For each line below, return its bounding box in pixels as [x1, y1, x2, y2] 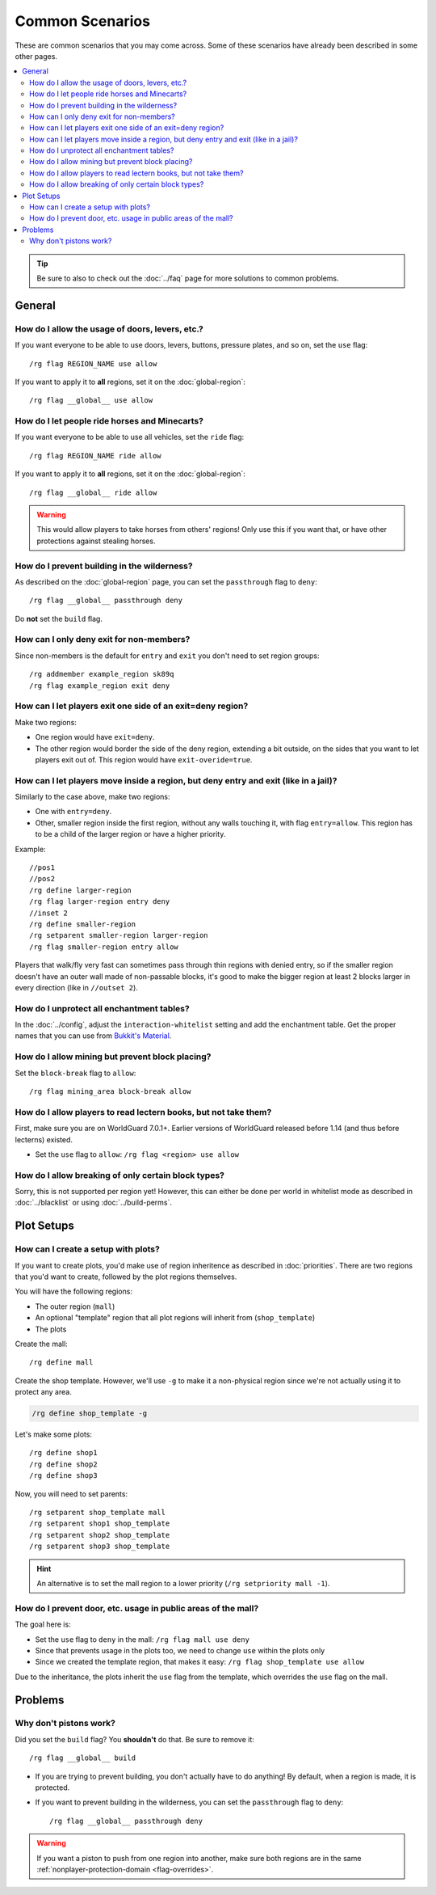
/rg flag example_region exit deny [29, 681, 170, 690]
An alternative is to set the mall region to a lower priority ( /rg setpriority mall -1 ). [36, 1579, 330, 1588]
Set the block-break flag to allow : [15, 1068, 136, 1078]
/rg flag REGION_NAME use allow [29, 359, 157, 368]
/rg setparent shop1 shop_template [29, 1519, 170, 1528]
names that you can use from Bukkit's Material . [15, 1031, 172, 1040]
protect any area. [15, 1387, 72, 1397]
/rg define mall [29, 1358, 94, 1367]
